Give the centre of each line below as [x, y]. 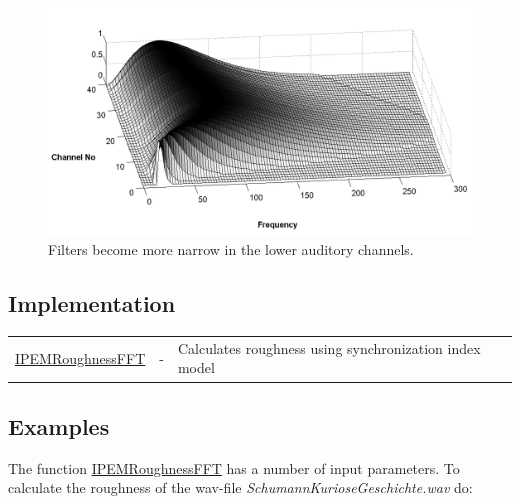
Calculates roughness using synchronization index [329, 347]
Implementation [92, 303]
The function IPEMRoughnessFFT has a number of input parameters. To [234, 467]
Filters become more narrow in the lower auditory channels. [231, 249]
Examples [59, 425]
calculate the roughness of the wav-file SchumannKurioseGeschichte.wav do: [240, 487]
